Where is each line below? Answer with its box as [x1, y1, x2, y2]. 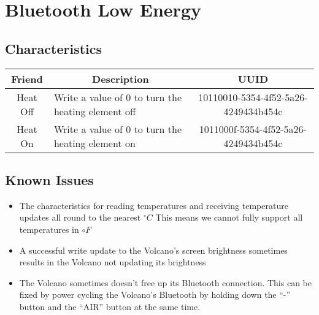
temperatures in [19, 222, 79, 235]
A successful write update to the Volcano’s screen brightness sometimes [19, 243, 288, 256]
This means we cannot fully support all [155, 211, 303, 224]
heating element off [53, 104, 136, 118]
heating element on [53, 135, 136, 150]
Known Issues [5, 170, 94, 189]
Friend [11, 71, 43, 86]
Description [92, 71, 149, 86]
